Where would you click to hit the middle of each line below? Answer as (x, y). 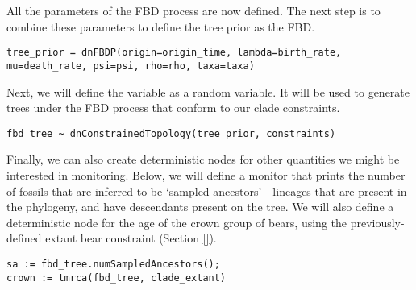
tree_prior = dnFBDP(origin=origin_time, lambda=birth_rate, (174, 53)
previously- (377, 222)
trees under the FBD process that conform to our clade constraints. (173, 108)
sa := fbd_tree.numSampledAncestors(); (113, 264)
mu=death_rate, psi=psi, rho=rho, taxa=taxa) (131, 66)
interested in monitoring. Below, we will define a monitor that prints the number (206, 174)
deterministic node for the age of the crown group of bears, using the (177, 222)
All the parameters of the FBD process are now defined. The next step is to (193, 10)
